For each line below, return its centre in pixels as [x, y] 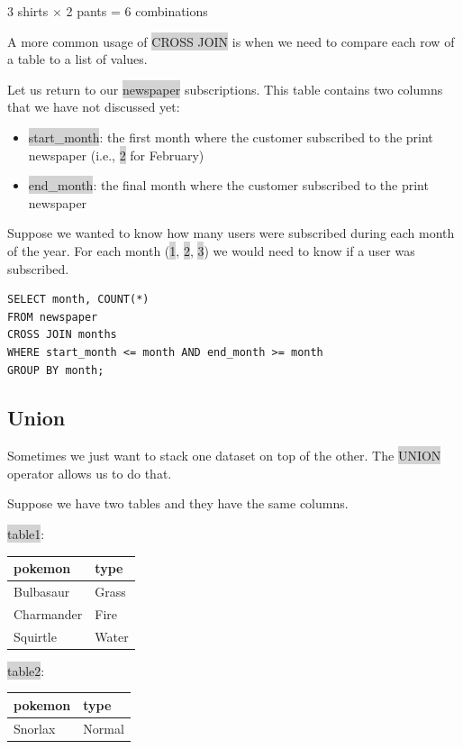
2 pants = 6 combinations [137, 11]
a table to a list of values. [77, 59]
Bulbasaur [42, 592]
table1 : [26, 534]
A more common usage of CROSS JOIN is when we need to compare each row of [231, 41]
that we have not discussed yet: [94, 107]
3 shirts [28, 11]
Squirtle [35, 636]
